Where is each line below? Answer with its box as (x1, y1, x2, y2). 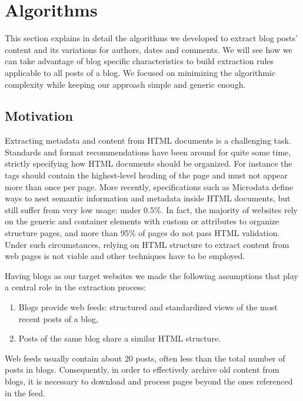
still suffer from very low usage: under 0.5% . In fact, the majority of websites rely (5, 203, 298, 216)
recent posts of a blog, (18, 312, 98, 324)
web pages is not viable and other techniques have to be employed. (5, 250, 245, 262)
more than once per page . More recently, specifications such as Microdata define (5, 180, 294, 193)
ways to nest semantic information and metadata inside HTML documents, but (5, 192, 291, 204)
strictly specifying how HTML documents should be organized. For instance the (5, 157, 292, 170)
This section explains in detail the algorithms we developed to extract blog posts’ (5, 32, 298, 44)
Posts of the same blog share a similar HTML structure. (18, 332, 221, 344)
